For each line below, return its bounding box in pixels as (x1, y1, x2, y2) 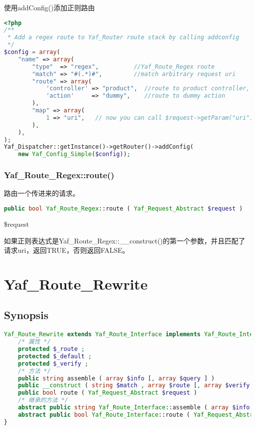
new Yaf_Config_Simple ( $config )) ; (18, 151, 130, 158)
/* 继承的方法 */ (18, 397, 69, 404)
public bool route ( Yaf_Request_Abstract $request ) (18, 389, 197, 397)
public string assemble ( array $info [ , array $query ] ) (18, 375, 215, 382)
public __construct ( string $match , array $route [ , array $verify (18, 382, 250, 389)
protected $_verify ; (18, 360, 88, 367)
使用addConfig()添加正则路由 (4, 2, 95, 12)
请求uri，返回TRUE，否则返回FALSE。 (4, 245, 129, 255)
